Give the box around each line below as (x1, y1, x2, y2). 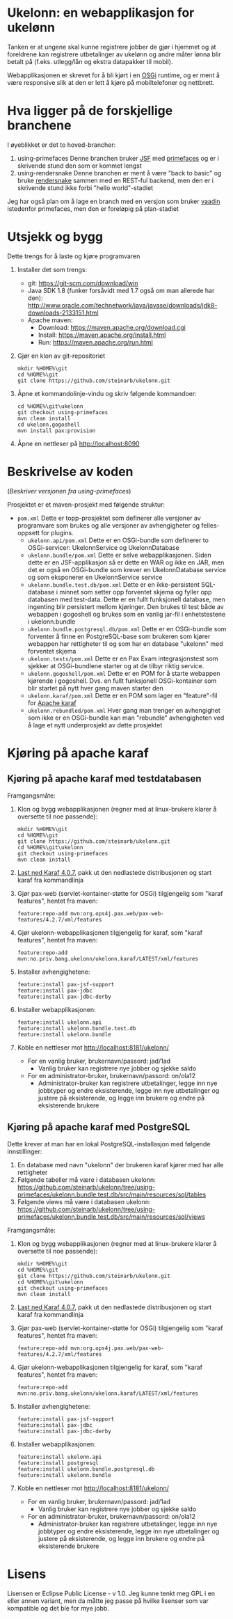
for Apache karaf (27, 698, 77, 707)
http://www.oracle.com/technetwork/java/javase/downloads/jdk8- (27, 301, 218, 309)
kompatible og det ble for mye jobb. (7, 1604, 109, 1612)
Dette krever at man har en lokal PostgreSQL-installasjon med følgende (7, 1139, 211, 1148)
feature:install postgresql (17, 1460, 99, 1467)
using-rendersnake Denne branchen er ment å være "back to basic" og (17, 168, 222, 177)
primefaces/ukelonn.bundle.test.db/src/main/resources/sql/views (17, 1213, 205, 1221)
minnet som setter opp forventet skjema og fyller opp (58, 587, 212, 596)
